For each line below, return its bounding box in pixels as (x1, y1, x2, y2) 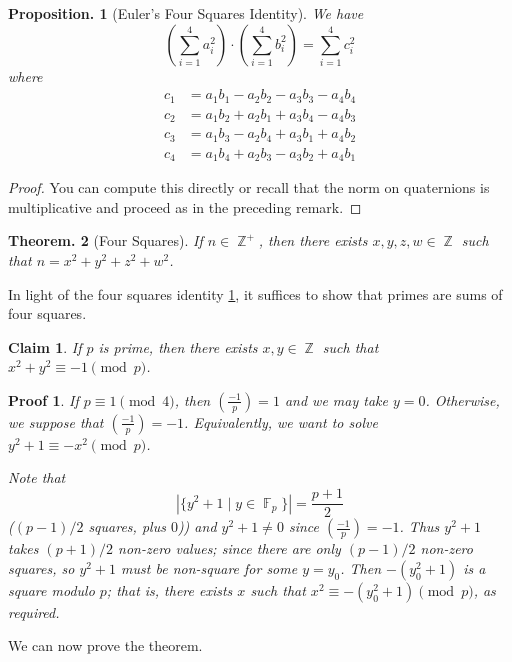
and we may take (284, 389, 388, 410)
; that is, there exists (106, 579, 233, 600)
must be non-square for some (121, 557, 298, 578)
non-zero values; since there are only (118, 538, 341, 559)
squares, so (8, 557, 75, 578)
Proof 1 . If (8, 389, 79, 410)
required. (8, 601, 60, 622)
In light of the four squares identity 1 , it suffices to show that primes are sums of (8, 283, 503, 304)
